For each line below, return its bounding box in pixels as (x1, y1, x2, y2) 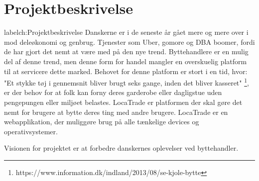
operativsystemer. (4, 126, 58, 136)
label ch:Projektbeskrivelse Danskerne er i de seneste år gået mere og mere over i (4, 27, 249, 37)
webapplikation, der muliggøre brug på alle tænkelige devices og (4, 116, 199, 127)
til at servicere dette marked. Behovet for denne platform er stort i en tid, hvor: (4, 66, 248, 76)
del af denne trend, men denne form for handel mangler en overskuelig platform (4, 56, 247, 66)
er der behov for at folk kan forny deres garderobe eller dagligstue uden (4, 87, 222, 97)
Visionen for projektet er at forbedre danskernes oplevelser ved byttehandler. (4, 143, 239, 153)
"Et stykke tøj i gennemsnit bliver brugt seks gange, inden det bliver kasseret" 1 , (4, 76, 249, 88)
